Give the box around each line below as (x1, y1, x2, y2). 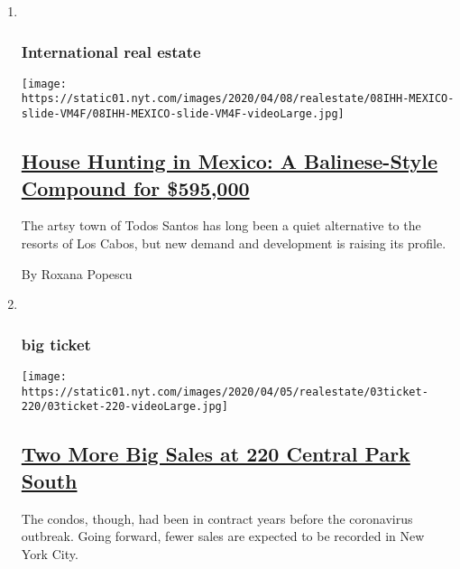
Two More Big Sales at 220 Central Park (21, 440, 410, 468)
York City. (21, 544, 78, 563)
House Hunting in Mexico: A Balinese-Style (21, 147, 438, 175)
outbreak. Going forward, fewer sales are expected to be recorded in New (21, 527, 425, 546)
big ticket (21, 332, 91, 355)
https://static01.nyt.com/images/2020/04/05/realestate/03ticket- (21, 385, 428, 398)
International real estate (21, 40, 201, 62)
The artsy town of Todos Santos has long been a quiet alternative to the (21, 216, 421, 235)
